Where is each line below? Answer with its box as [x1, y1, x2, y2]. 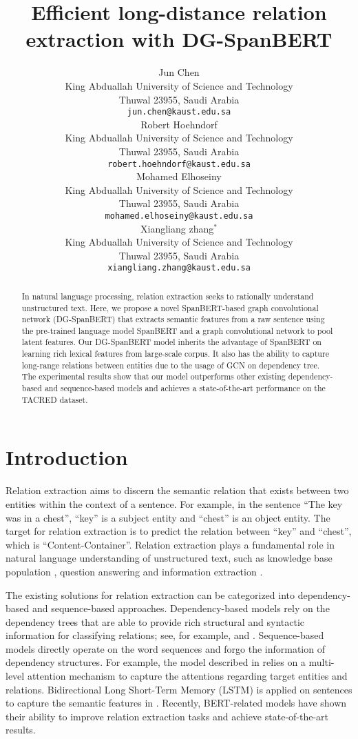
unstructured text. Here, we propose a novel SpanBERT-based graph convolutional [21, 302, 319, 313]
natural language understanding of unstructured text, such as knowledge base [6, 551, 333, 565]
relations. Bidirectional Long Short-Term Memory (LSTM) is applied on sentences [6, 682, 352, 696]
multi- [308, 655, 335, 669]
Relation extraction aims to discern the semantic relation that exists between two [6, 483, 349, 497]
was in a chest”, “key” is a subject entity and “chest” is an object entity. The [6, 510, 330, 524]
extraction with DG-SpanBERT [25, 25, 333, 53]
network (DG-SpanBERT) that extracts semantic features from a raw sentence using [21, 313, 325, 325]
